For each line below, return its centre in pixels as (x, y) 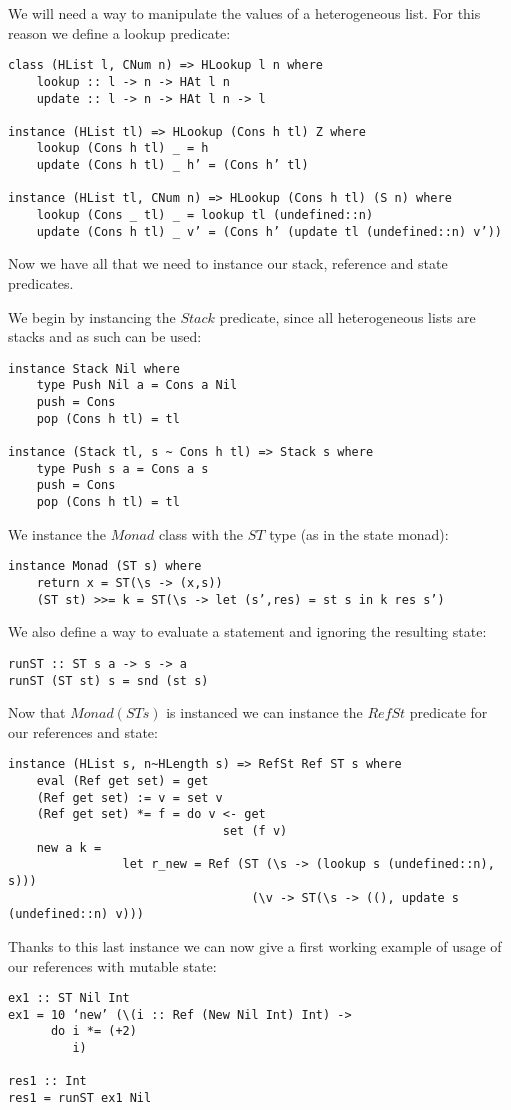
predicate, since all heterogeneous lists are (347, 316)
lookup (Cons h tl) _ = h (122, 148)
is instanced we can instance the (264, 712)
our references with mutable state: (112, 965)
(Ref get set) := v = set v (129, 797)
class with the (201, 533)
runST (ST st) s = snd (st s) (108, 680)
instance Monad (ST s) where (105, 566)
